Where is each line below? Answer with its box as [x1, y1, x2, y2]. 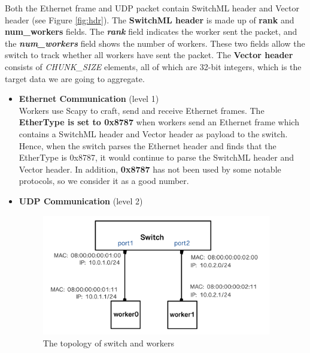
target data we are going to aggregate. [5, 72, 145, 85]
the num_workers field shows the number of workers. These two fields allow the [5, 37, 305, 49]
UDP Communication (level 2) [19, 194, 143, 207]
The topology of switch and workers [42, 336, 174, 349]
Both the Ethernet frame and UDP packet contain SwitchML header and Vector [5, 2, 299, 14]
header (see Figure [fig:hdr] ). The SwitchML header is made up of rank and [5, 13, 294, 26]
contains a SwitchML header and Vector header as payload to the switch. [19, 127, 288, 140]
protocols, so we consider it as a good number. [19, 174, 189, 187]
